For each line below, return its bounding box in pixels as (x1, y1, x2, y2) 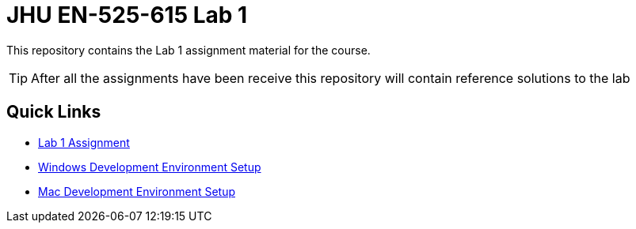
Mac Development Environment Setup (38, 184, 235, 198)
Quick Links (6, 102, 101, 122)
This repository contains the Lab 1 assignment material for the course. (6, 43, 371, 57)
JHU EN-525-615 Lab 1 (6, 2, 248, 28)
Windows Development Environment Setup (38, 160, 261, 174)
